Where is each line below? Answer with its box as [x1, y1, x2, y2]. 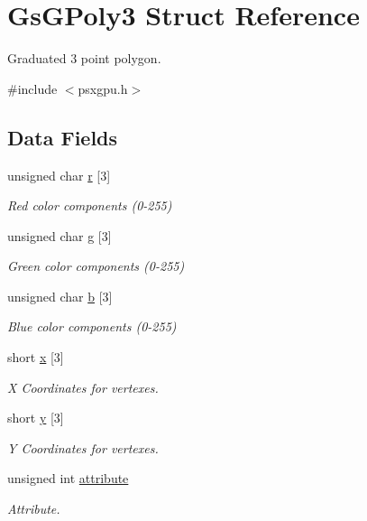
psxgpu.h [78, 79, 128, 98]
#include [7, 79, 58, 98]
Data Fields [7, 123, 118, 151]
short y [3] [7, 408, 64, 427]
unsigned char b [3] [7, 286, 113, 305]
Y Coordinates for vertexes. [7, 438, 159, 457]
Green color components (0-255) [7, 256, 185, 275]
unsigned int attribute [7, 469, 129, 488]
